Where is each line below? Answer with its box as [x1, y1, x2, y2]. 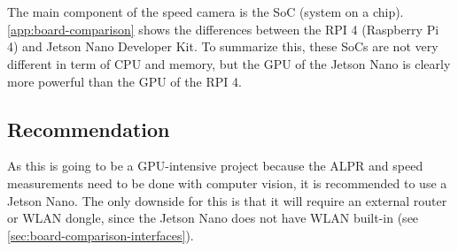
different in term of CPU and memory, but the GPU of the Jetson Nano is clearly [7, 54, 451, 72]
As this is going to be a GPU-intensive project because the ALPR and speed [7, 156, 423, 175]
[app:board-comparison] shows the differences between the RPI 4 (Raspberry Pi [7, 19, 439, 38]
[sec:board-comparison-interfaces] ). [7, 225, 194, 244]
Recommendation [7, 115, 170, 142]
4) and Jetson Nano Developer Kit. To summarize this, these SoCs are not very [7, 37, 439, 56]
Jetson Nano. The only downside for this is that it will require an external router [7, 191, 447, 209]
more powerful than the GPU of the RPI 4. [7, 72, 242, 90]
